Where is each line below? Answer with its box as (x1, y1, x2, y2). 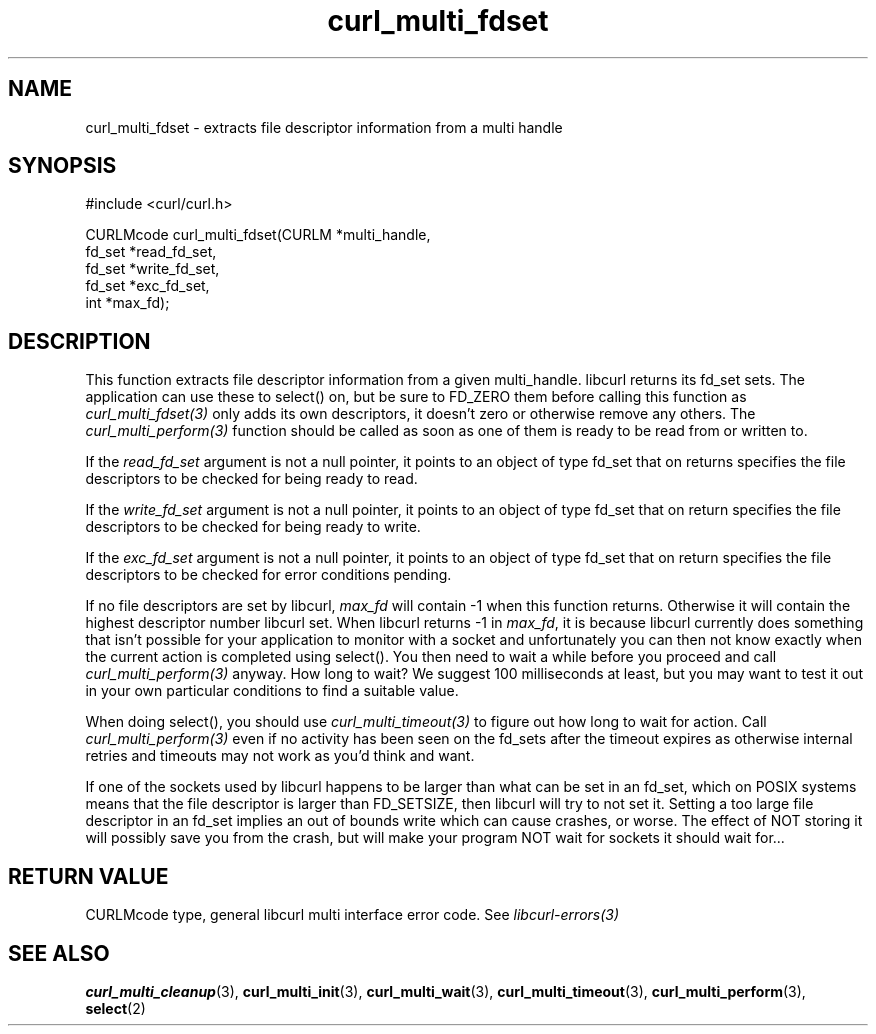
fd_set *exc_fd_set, (85, 277, 210, 295)
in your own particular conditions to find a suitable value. (85, 682, 459, 700)
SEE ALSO (8, 940, 110, 966)
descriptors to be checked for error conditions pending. (85, 566, 452, 584)
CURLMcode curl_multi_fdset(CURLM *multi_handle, (85, 226, 431, 244)
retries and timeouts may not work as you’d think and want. (85, 747, 475, 765)
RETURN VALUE (8, 863, 169, 889)
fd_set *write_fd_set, (85, 260, 220, 278)
